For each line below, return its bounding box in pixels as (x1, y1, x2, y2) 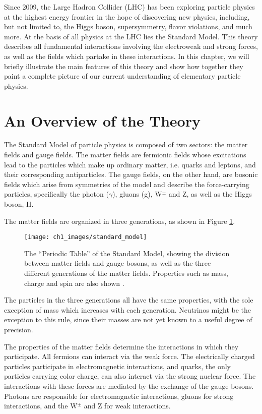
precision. (4, 324, 33, 335)
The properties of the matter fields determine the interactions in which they (4, 341, 239, 351)
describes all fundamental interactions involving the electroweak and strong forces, (4, 41, 258, 51)
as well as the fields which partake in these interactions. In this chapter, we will (4, 50, 249, 61)
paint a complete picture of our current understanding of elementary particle (4, 71, 241, 81)
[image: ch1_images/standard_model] (24, 233, 147, 241)
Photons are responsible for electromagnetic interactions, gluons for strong (4, 390, 234, 401)
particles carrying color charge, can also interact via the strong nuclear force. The (4, 371, 256, 381)
